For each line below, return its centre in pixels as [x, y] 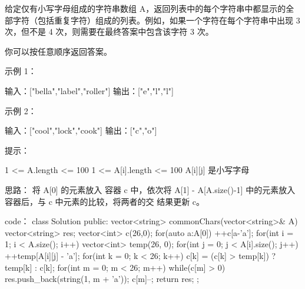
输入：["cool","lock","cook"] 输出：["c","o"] [81, 130]
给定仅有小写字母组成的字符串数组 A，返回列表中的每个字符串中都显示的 [145, 8]
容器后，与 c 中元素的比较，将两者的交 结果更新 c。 [105, 201]
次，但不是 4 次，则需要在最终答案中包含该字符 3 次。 [109, 31]
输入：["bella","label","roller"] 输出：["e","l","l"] [89, 90]
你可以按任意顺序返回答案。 [58, 51]
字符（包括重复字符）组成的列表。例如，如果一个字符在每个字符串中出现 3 [156, 20]
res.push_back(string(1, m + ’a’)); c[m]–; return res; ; [102, 279]
